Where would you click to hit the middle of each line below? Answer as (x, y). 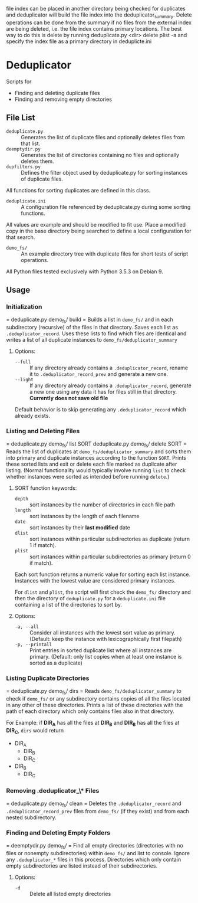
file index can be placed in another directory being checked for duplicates (96, 9)
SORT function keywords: (46, 488)
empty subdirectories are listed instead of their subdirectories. (82, 866)
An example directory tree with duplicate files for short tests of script (105, 254)
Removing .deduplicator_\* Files (53, 790)
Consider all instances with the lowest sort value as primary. (102, 633)
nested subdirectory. (31, 817)
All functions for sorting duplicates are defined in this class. (78, 190)
